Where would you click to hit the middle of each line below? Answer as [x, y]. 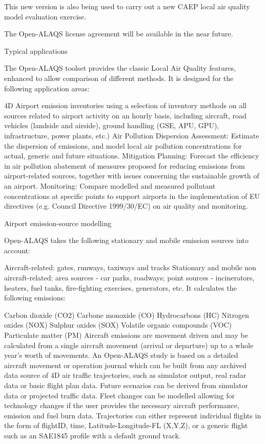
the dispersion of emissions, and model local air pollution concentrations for [123, 145]
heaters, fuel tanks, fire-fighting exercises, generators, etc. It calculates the [120, 287]
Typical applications [36, 51]
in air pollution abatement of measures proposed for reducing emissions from [125, 165]
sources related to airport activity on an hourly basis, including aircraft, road [125, 115]
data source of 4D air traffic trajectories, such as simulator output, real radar [125, 375]
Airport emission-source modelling [58, 223]
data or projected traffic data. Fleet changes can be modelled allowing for [119, 395]
